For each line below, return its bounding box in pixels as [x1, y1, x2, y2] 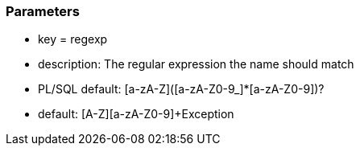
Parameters [6, 3, 80, 19]
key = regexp [38, 32, 108, 47]
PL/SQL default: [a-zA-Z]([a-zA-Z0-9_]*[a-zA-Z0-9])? [38, 82, 325, 97]
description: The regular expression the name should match [38, 57, 354, 72]
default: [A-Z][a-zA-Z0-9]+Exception [38, 107, 234, 121]
